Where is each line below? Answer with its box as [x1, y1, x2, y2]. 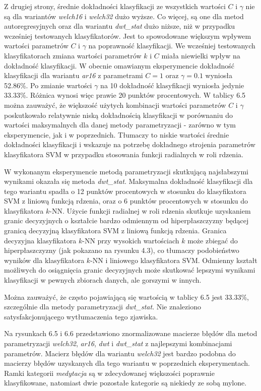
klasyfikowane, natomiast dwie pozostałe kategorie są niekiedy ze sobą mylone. [4, 377, 247, 388]
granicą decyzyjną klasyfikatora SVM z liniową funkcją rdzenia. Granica [4, 225, 227, 236]
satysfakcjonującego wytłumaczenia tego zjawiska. [4, 311, 158, 321]
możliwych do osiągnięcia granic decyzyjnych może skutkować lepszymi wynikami [4, 265, 255, 275]
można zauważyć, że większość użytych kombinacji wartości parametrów [4, 99, 226, 110]
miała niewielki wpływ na [161, 50, 240, 60]
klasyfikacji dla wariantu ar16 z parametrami [4, 70, 143, 81]
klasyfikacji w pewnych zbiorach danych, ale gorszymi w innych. [4, 275, 202, 285]
